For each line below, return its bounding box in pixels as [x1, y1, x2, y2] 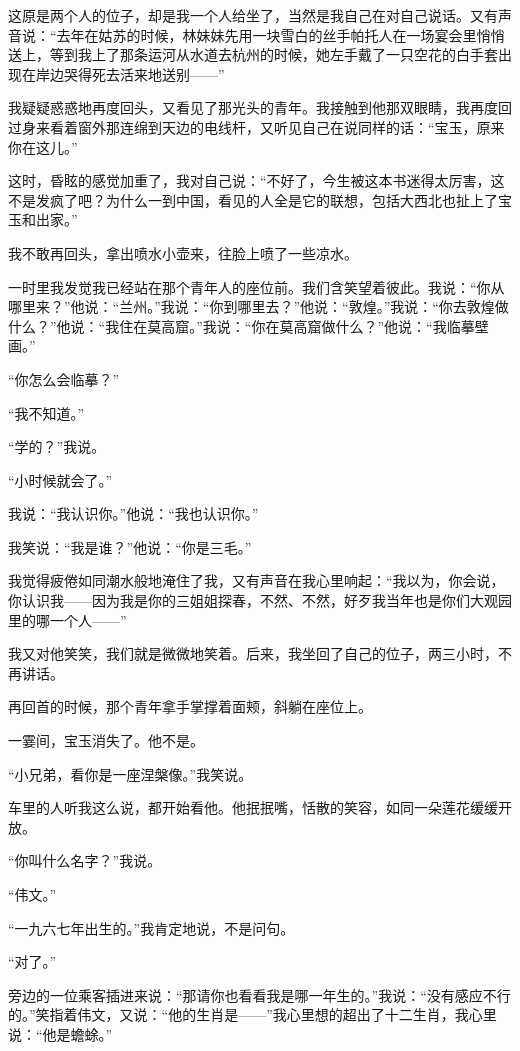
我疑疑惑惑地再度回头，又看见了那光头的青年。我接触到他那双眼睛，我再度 [8, 97, 498, 118]
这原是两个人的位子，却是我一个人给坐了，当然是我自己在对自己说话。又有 [8, 5, 498, 25]
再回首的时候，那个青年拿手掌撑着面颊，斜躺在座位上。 [8, 696, 372, 717]
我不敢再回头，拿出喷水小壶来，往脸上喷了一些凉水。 [8, 242, 358, 263]
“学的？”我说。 [8, 436, 106, 457]
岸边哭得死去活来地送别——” [35, 63, 225, 84]
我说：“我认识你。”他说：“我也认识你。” [8, 503, 259, 524]
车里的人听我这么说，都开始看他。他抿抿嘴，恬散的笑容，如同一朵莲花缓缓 [8, 797, 498, 818]
